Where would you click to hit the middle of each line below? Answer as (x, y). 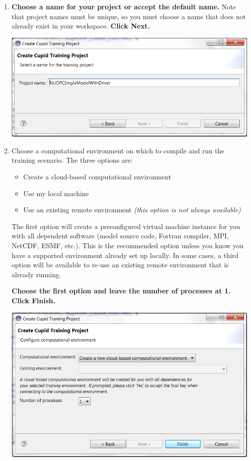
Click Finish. (33, 300)
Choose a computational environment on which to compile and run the (118, 150)
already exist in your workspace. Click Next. (81, 26)
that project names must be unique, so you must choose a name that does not (129, 16)
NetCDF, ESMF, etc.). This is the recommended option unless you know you (127, 245)
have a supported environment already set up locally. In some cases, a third (125, 255)
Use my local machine (56, 193)
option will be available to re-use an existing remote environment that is (120, 265)
